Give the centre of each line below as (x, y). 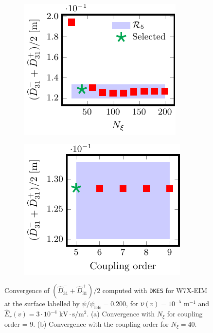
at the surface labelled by (42, 304)
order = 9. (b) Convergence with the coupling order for (87, 323)
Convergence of (27, 290)
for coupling (185, 314)
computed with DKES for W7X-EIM (155, 290)
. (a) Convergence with (121, 314)
